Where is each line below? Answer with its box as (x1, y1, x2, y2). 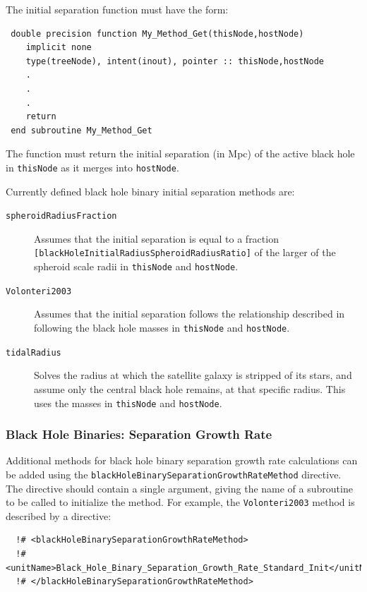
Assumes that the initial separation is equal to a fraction (34, 231, 279, 246)
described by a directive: (6, 508, 112, 523)
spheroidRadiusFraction (6, 211, 117, 222)
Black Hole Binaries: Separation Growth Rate (6, 425, 272, 443)
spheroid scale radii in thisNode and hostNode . (34, 259, 239, 274)
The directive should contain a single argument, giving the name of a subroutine (6, 481, 353, 495)
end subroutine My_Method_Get (11, 125, 152, 135)
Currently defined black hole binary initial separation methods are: (6, 183, 295, 198)
